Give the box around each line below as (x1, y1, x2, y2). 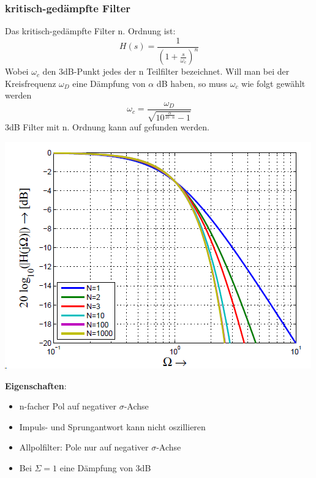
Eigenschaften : (5, 379, 67, 392)
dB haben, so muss (156, 77, 227, 89)
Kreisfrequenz (5, 77, 56, 89)
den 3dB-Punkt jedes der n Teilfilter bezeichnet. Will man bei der (42, 65, 290, 78)
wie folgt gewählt (241, 77, 306, 89)
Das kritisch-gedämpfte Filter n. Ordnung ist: (5, 24, 176, 37)
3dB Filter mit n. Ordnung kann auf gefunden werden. (5, 121, 209, 133)
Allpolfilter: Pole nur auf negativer (19, 441, 149, 454)
